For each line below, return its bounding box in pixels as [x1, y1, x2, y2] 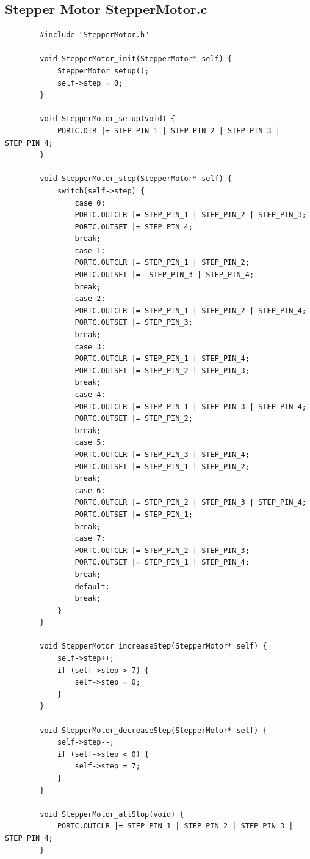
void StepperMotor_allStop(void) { [40, 809, 184, 819]
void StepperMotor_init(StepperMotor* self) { [40, 54, 232, 64]
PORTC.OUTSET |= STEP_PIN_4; [74, 222, 193, 231]
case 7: [74, 534, 106, 543]
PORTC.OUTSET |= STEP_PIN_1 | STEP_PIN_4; [74, 558, 250, 567]
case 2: [74, 294, 106, 303]
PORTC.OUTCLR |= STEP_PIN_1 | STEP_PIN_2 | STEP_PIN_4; [74, 306, 306, 315]
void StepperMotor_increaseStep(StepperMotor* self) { [40, 642, 267, 651]
